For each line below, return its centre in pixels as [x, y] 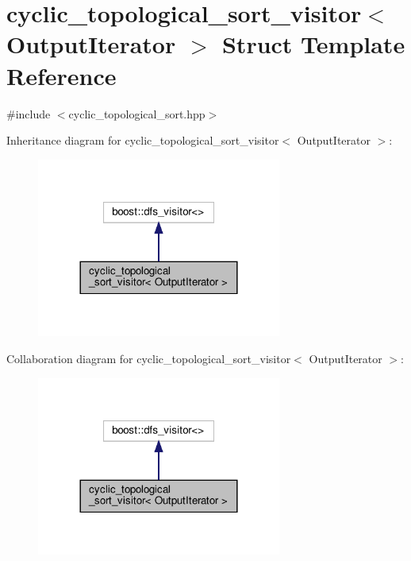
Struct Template [313, 44]
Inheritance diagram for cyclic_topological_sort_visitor [143, 140]
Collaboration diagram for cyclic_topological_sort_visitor [149, 358]
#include [29, 113]
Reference [61, 75]
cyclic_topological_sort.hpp [137, 113]
